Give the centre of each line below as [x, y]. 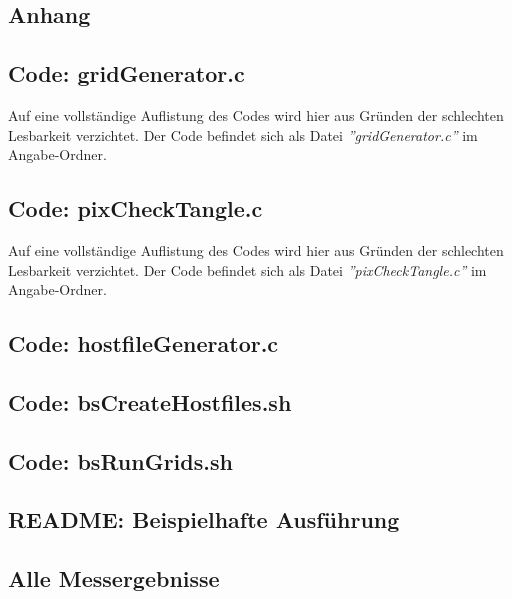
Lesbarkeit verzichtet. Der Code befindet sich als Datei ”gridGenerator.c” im [243, 134]
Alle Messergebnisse [114, 578]
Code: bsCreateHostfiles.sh [150, 401]
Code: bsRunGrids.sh [120, 460]
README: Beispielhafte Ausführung [204, 519]
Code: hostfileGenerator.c [143, 343]
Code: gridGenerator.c [126, 73]
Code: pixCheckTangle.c [135, 208]
